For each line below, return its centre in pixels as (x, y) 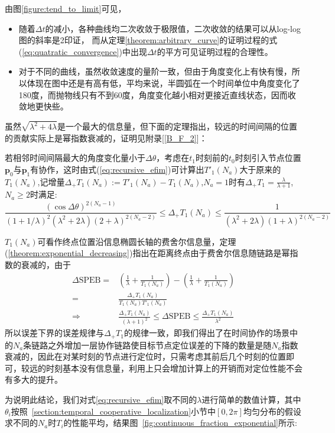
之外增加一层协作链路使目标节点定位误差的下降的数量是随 (160, 345)
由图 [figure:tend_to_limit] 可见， (66, 8)
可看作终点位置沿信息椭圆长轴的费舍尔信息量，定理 (137, 241)
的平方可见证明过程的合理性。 (215, 51)
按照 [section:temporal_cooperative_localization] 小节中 (113, 411)
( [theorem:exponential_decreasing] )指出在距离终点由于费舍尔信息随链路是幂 (147, 253)
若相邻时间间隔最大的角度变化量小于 (75, 158)
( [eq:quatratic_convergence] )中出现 (83, 51)
